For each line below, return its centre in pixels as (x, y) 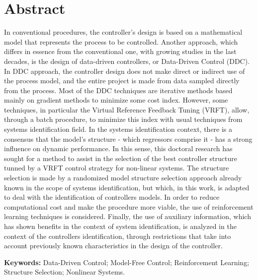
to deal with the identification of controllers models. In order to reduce (112, 197)
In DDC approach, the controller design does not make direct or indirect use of (125, 71)
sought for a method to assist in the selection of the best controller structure (121, 158)
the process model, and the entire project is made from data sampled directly (122, 81)
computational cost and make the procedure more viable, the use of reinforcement (129, 206)
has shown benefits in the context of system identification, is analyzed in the (120, 226)
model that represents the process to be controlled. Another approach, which (121, 41)
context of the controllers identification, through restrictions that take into (118, 236)
